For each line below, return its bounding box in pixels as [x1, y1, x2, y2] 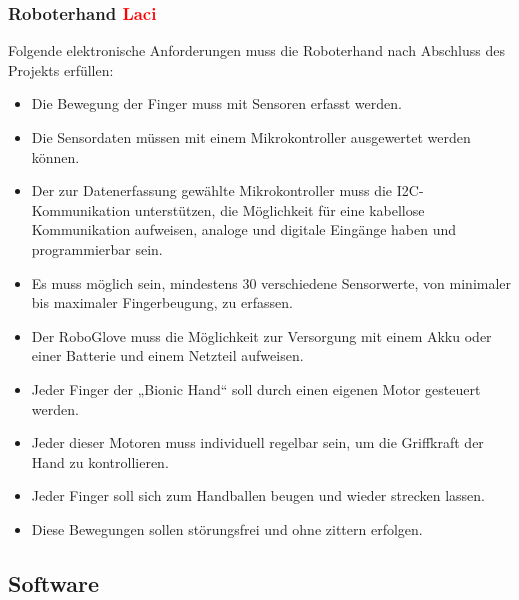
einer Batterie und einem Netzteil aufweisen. [31, 345, 304, 366]
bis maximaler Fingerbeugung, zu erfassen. [31, 292, 293, 313]
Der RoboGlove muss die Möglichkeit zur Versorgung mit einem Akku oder [31, 325, 492, 346]
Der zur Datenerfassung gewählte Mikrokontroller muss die [31, 180, 393, 201]
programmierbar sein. [31, 238, 163, 259]
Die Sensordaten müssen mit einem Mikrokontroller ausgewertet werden [31, 127, 471, 147]
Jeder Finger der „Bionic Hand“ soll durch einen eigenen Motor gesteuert [31, 378, 481, 399]
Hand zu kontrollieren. [31, 451, 169, 472]
